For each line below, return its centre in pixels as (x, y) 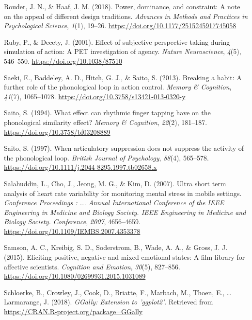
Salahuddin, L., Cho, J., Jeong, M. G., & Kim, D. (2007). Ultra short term (115, 183)
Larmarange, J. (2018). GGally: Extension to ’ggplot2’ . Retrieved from (109, 302)
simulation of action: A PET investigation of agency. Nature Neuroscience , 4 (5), (123, 51)
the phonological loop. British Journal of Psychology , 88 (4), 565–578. (106, 157)
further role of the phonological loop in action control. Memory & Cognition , (118, 87)
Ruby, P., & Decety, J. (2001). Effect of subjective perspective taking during (117, 42)
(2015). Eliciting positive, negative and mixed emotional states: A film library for (125, 257)
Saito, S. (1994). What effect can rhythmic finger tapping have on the (107, 113)
